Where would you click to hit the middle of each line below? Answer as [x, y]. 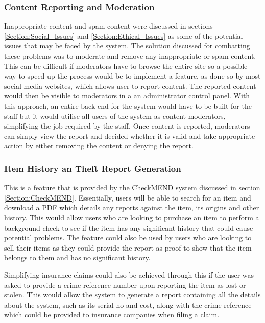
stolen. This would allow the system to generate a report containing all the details [132, 295]
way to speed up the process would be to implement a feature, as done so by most [132, 76]
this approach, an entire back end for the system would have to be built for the [128, 105]
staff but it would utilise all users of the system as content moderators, [115, 116]
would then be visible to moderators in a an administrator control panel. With [127, 96]
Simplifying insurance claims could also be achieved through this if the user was [129, 274]
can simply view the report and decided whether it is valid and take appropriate [130, 135]
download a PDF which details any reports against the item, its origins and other [132, 207]
